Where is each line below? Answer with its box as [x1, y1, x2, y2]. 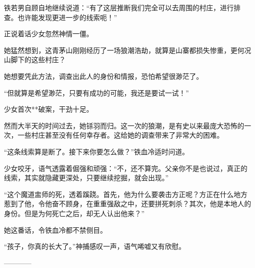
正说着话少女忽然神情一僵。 [4, 28, 93, 39]
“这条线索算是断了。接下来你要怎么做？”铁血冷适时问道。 [4, 146, 189, 156]
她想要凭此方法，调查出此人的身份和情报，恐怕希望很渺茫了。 [4, 71, 203, 81]
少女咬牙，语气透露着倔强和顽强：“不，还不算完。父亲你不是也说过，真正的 [4, 163, 248, 173]
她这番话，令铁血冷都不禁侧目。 [4, 224, 107, 235]
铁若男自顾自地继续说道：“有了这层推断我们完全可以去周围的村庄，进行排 [4, 2, 241, 12]
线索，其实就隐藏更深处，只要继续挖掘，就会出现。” [4, 172, 169, 183]
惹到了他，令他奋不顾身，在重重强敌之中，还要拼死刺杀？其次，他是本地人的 [4, 198, 251, 209]
